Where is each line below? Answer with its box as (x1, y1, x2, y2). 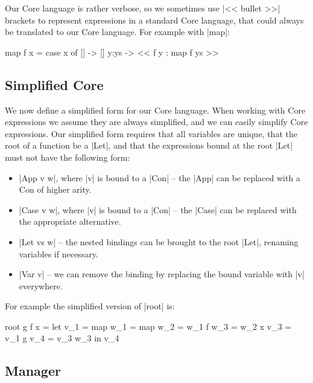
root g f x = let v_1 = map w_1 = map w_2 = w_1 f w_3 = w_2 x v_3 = (5, 320, 292, 332)
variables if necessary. (19, 247, 98, 260)
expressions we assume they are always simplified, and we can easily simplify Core (5, 115, 308, 128)
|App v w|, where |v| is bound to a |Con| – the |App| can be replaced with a (19, 171, 300, 184)
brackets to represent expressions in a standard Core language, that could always (5, 13, 304, 26)
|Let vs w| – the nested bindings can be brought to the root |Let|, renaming (19, 235, 299, 248)
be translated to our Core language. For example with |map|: (5, 25, 230, 38)
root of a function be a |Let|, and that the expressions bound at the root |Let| (5, 139, 293, 152)
